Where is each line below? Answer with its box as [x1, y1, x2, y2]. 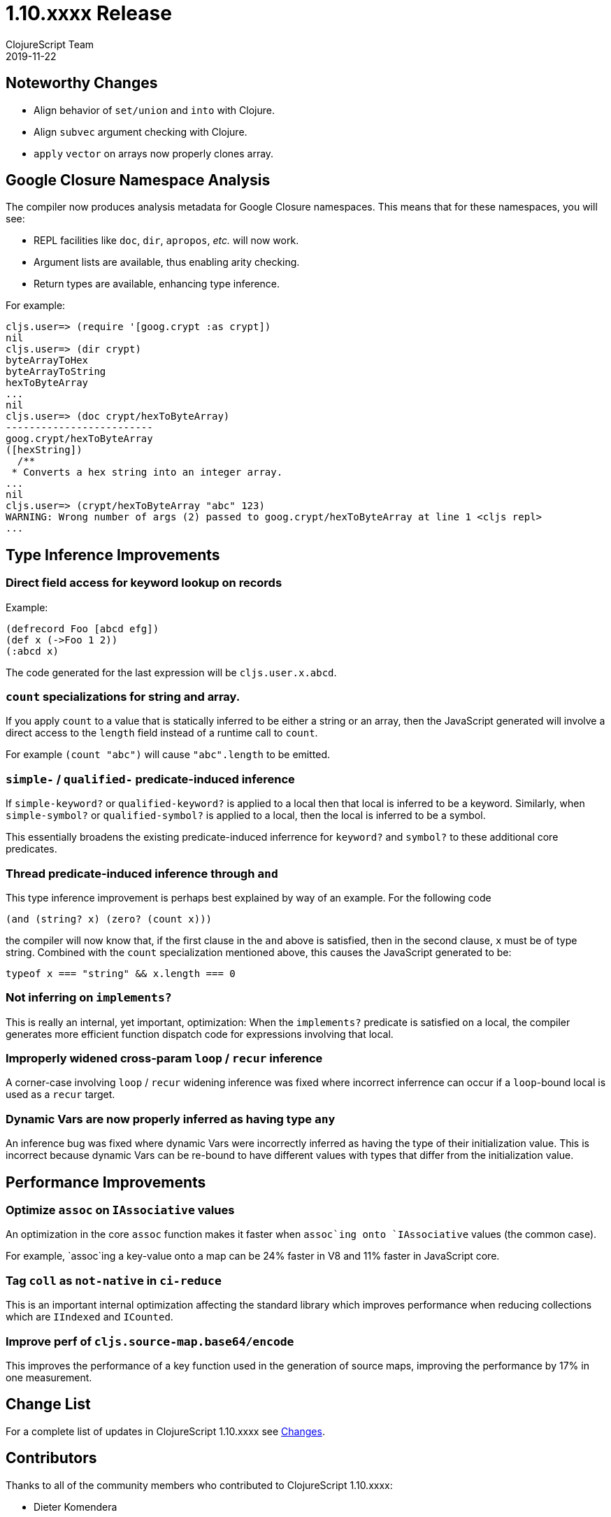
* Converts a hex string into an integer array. [11, 467, 283, 478]
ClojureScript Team [6, 38, 94, 50]
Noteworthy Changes [6, 74, 158, 92]
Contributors [6, 1449, 97, 1467]
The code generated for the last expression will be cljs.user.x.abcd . [6, 666, 337, 678]
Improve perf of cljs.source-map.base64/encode [6, 1334, 294, 1348]
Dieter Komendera [34, 1500, 117, 1513]
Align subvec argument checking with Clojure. [34, 125, 247, 138]
